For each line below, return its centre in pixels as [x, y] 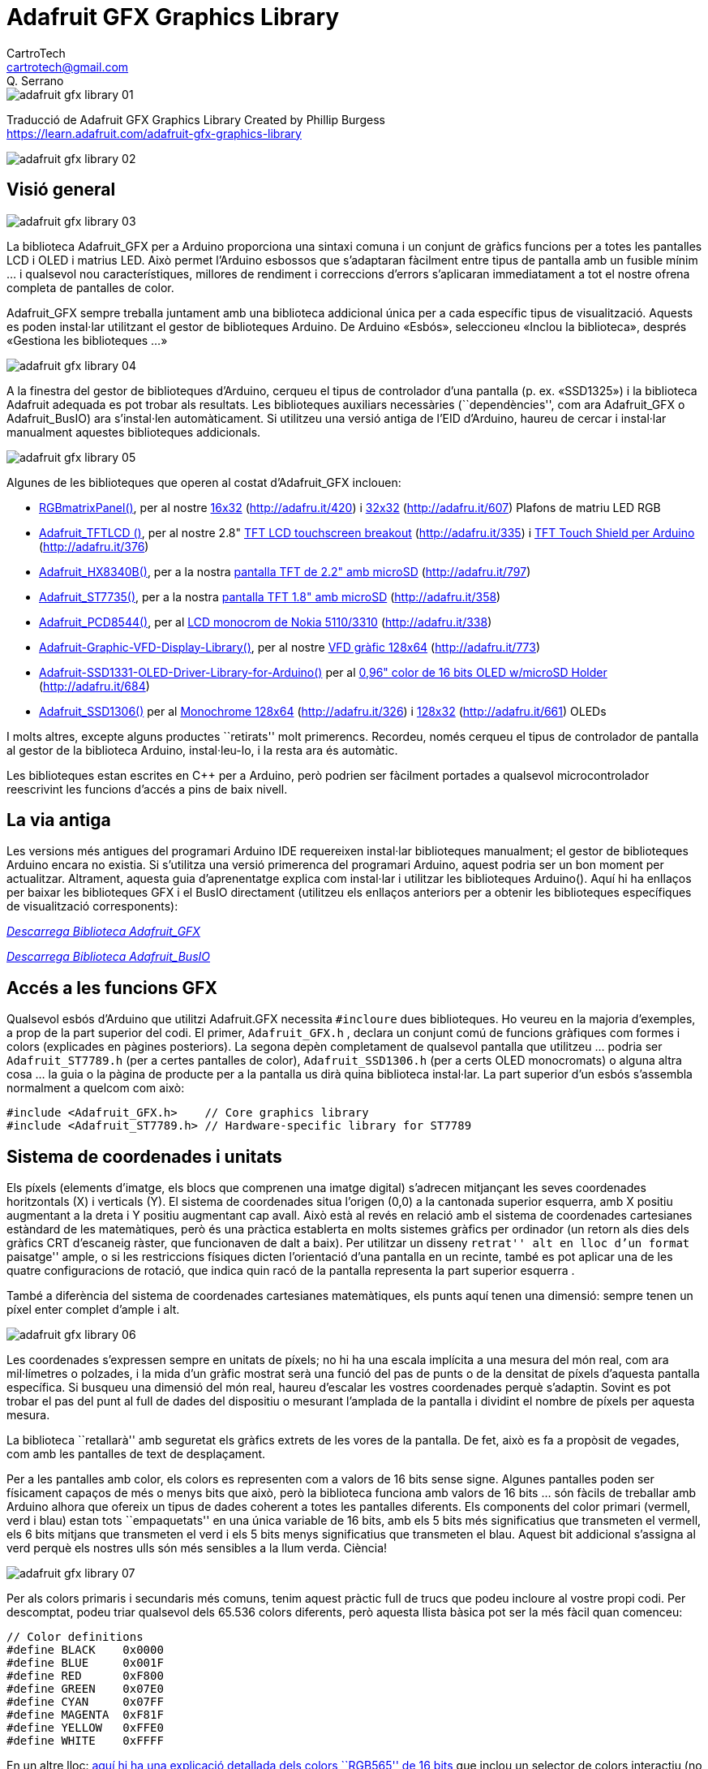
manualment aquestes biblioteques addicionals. [134, 432]
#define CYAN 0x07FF [85, 1702]
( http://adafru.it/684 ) [94, 686]
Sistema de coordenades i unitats [144, 1156]
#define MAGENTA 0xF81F [85, 1715]
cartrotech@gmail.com [68, 67]
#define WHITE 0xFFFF [85, 1741]
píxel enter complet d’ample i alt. [93, 1310]
